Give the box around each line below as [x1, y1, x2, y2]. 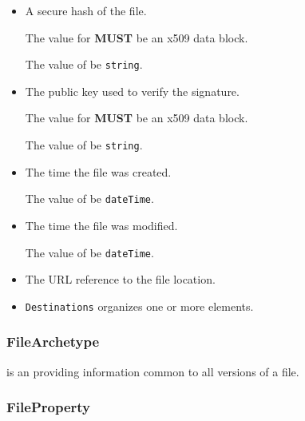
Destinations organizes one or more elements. [25, 297, 254, 314]
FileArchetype [6, 332, 100, 351]
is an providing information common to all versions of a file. [6, 363, 299, 379]
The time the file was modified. [25, 216, 178, 233]
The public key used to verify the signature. [25, 82, 240, 99]
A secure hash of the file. [25, 2, 147, 18]
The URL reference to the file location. [25, 271, 216, 288]
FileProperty [6, 397, 90, 417]
